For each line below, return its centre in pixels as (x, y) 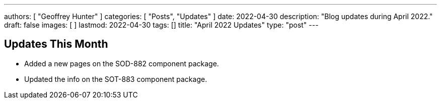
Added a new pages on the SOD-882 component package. (122, 63)
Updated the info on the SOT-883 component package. (116, 79)
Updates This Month (56, 44)
